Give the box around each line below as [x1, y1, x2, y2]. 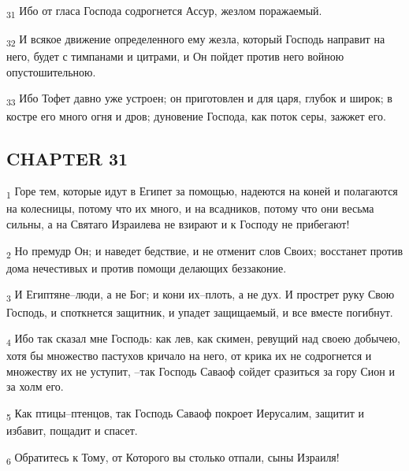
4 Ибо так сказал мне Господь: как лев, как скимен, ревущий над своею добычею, [6, 330, 400, 348]
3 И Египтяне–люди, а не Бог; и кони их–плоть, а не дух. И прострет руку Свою [6, 286, 395, 305]
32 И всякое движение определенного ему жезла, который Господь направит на [6, 31, 385, 49]
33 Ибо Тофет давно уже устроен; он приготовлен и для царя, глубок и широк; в [6, 90, 392, 109]
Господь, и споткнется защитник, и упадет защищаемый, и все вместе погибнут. [6, 303, 393, 320]
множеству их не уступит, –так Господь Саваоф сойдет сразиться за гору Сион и [6, 362, 395, 379]
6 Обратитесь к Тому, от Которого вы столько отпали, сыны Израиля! [6, 448, 340, 467]
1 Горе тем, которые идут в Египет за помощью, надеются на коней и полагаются [6, 183, 398, 202]
